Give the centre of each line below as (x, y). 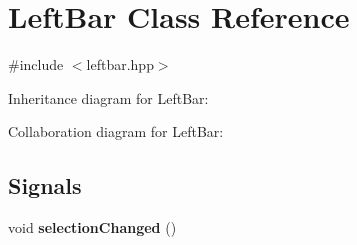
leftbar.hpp (120, 64)
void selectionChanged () (92, 227)
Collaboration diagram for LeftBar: (116, 131)
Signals (45, 185)
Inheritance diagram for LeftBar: (108, 97)
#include (36, 64)
